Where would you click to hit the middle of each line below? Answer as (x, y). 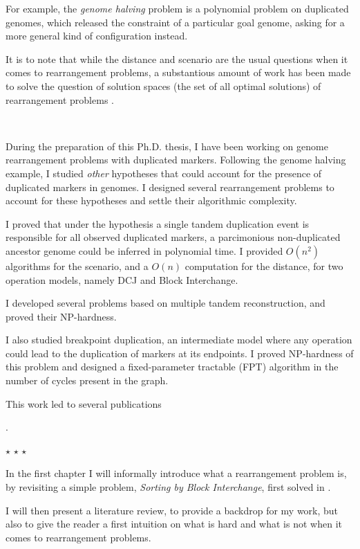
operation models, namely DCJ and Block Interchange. (122, 279)
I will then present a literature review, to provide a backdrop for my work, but (172, 510)
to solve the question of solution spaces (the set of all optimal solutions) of (163, 85)
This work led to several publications (84, 403)
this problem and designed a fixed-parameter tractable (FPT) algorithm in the (172, 367)
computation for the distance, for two (264, 265)
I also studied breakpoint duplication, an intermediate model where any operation (179, 340)
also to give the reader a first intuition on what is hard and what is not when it (174, 524)
